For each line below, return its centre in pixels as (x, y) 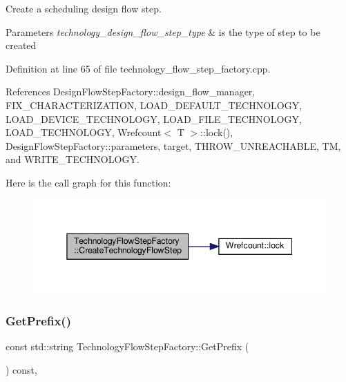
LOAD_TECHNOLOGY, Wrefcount (84, 132)
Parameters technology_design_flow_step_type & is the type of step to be (163, 31)
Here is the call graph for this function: (88, 182)
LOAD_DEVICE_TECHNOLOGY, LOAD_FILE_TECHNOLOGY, (154, 118)
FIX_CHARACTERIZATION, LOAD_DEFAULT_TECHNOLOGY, (154, 105)
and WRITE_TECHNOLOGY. (73, 159)
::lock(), (217, 132)
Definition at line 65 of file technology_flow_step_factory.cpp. (138, 68)
